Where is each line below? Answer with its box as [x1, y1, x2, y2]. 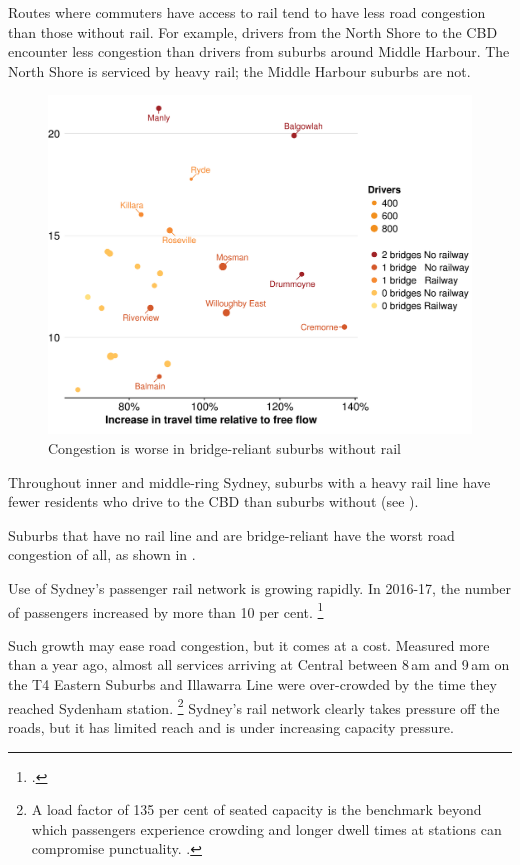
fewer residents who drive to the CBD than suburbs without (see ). [8, 491, 419, 512]
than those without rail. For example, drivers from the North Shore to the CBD [8, 21, 498, 42]
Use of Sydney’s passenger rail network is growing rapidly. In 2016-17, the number [8, 578, 512, 599]
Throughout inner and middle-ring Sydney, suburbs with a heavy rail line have [8, 471, 491, 492]
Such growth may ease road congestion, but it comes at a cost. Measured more [8, 634, 490, 655]
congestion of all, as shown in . [8, 544, 196, 565]
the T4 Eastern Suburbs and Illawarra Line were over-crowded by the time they [8, 674, 497, 695]
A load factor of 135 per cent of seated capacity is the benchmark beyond [31, 799, 482, 820]
